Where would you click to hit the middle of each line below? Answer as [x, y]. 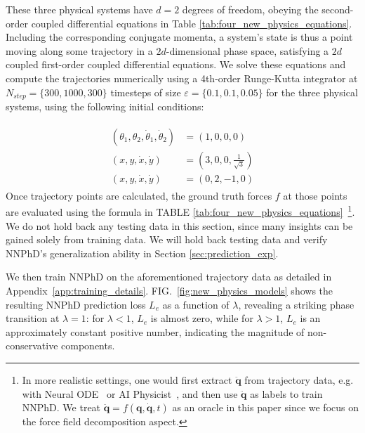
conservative [32, 345]
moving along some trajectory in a [79, 50]
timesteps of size [146, 92]
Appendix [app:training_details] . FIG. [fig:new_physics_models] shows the [170, 290]
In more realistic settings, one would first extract [127, 379]
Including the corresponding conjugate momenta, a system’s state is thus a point [179, 37]
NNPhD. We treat [61, 407]
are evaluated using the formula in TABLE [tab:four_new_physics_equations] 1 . [180, 211]
